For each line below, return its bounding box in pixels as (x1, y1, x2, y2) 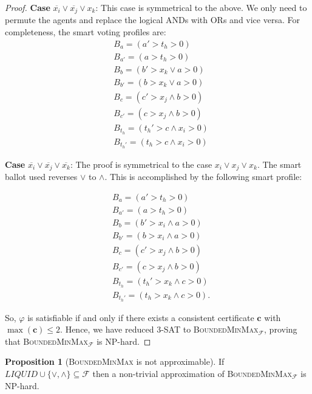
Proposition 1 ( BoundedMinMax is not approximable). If (5, 355, 225, 368)
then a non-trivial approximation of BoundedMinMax (92, 367, 292, 379)
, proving (264, 323, 297, 336)
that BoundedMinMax (5, 334, 88, 347)
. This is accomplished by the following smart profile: (104, 170, 302, 183)
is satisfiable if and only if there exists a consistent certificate (27, 311, 254, 323)
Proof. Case (5, 1, 50, 13)
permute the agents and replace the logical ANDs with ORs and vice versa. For (5, 13, 300, 26)
